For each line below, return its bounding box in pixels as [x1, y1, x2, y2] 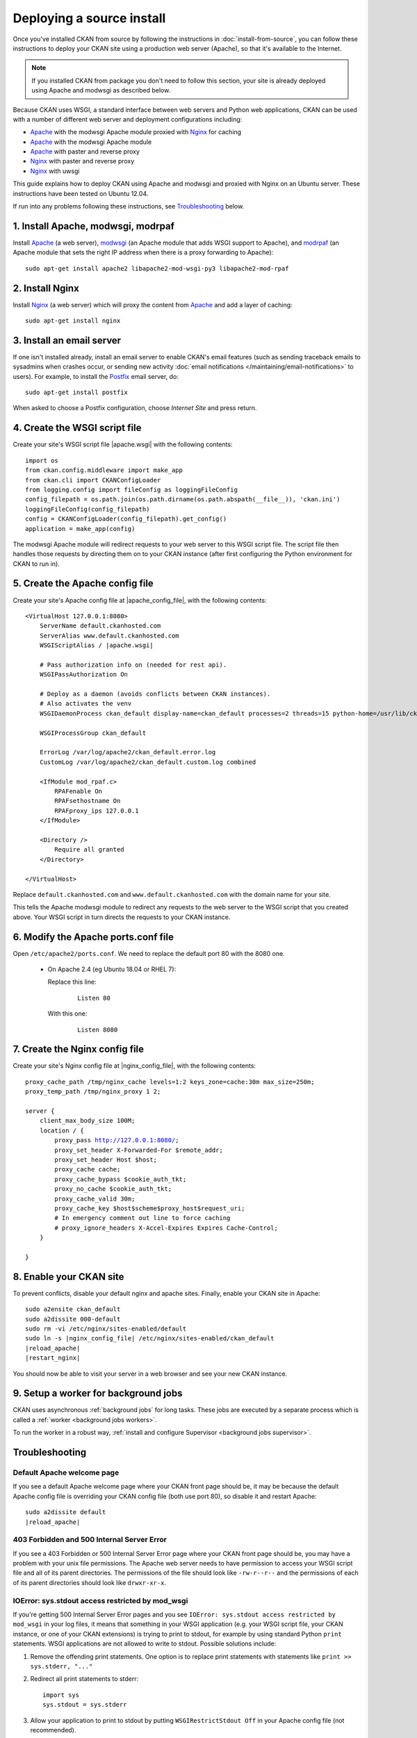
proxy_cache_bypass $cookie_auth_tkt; [54, 1175, 187, 1183]
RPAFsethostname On [54, 797, 121, 805]
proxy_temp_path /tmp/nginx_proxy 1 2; [25, 1088, 161, 1096]
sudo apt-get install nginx [25, 317, 121, 325]
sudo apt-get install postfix [25, 389, 129, 396]
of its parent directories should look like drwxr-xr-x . [13, 1578, 167, 1586]
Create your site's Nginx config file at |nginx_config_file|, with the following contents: [13, 1062, 256, 1070]
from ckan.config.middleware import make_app [25, 466, 183, 474]
